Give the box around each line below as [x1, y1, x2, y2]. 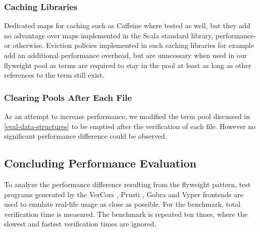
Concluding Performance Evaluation [4, 155, 197, 171]
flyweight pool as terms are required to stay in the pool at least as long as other [4, 60, 251, 70]
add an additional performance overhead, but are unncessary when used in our [4, 50, 247, 60]
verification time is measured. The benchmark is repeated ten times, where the [4, 208, 247, 219]
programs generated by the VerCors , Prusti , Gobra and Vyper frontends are [4, 189, 243, 199]
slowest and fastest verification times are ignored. [4, 218, 157, 229]
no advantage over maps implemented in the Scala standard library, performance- [4, 30, 256, 40]
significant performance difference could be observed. [4, 131, 167, 141]
